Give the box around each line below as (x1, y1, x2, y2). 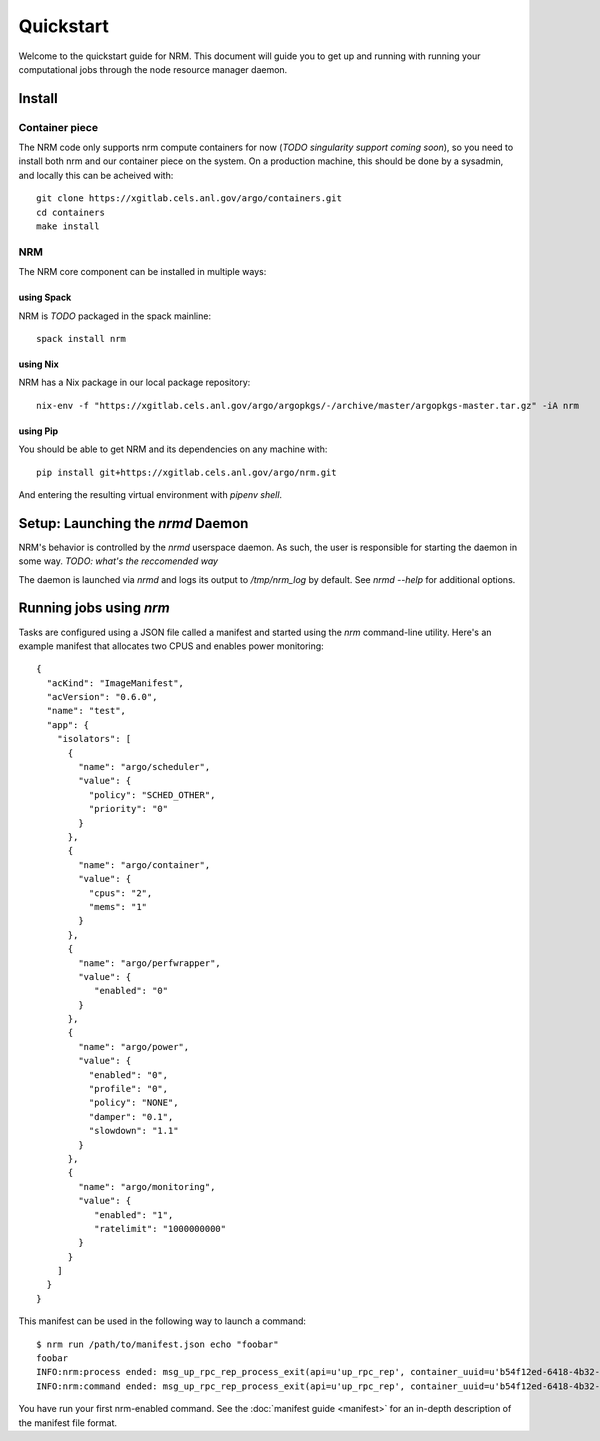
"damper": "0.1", (88, 1111, 174, 1122)
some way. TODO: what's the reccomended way (18, 555, 219, 567)
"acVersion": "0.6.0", (46, 691, 158, 703)
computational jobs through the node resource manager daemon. (18, 63, 288, 75)
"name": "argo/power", (78, 1041, 190, 1052)
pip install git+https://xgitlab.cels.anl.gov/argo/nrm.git (36, 466, 337, 478)
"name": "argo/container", (78, 859, 211, 870)
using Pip (18, 425, 59, 437)
